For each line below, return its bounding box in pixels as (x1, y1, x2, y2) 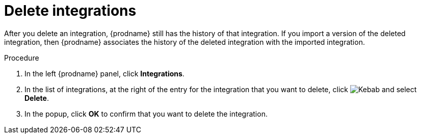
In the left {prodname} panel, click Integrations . (24, 69, 185, 78)
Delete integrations (4, 2, 137, 19)
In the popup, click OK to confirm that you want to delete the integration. (24, 109, 268, 118)
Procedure (4, 53, 39, 62)
